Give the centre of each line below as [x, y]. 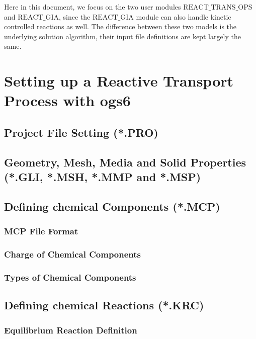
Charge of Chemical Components [73, 254]
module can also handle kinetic [184, 16]
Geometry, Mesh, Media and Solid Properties [125, 162]
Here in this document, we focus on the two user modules [93, 7]
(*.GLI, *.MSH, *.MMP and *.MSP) [103, 177]
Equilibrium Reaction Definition [71, 330]
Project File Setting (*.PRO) [81, 132]
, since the [75, 16]
